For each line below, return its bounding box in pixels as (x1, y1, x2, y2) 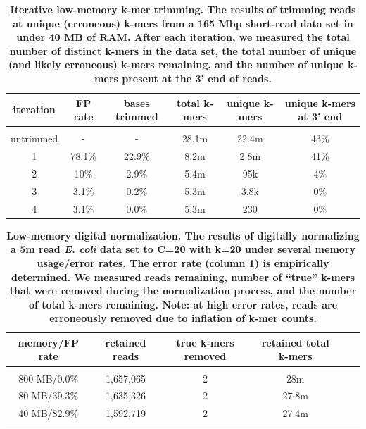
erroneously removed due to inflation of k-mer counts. (49, 311, 317, 325)
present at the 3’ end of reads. (122, 70, 272, 85)
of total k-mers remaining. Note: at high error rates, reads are (28, 297, 338, 311)
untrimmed (11, 131, 58, 146)
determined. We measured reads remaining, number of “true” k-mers (11, 269, 355, 284)
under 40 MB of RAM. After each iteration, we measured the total (16, 30, 350, 44)
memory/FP (18, 335, 79, 349)
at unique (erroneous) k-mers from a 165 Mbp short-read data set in (13, 15, 353, 30)
